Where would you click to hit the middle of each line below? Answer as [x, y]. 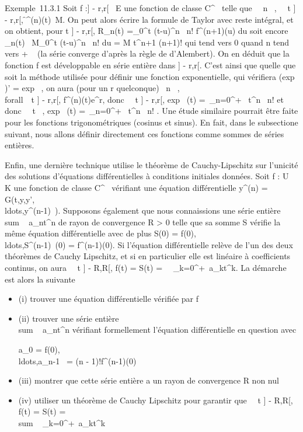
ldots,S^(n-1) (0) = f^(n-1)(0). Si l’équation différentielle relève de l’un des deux [149, 244]
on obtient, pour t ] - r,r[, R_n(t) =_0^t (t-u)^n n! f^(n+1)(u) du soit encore [147, 31]
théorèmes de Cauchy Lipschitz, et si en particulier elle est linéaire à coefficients [148, 256]
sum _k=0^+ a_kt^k [62, 423]
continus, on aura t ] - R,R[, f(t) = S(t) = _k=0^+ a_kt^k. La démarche [146, 268]
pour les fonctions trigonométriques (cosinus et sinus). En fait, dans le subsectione [151, 122]
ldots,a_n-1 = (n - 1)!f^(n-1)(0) [77, 360]
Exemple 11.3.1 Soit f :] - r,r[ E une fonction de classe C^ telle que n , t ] [150, 8]
